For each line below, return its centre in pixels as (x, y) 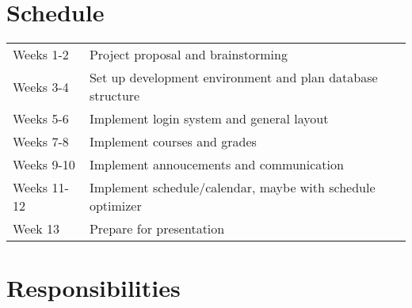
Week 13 (36, 229)
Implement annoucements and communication (216, 165)
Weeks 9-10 (44, 165)
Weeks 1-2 (41, 55)
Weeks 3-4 (41, 86)
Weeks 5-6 (41, 119)
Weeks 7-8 (41, 142)
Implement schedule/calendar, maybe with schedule (232, 188)
